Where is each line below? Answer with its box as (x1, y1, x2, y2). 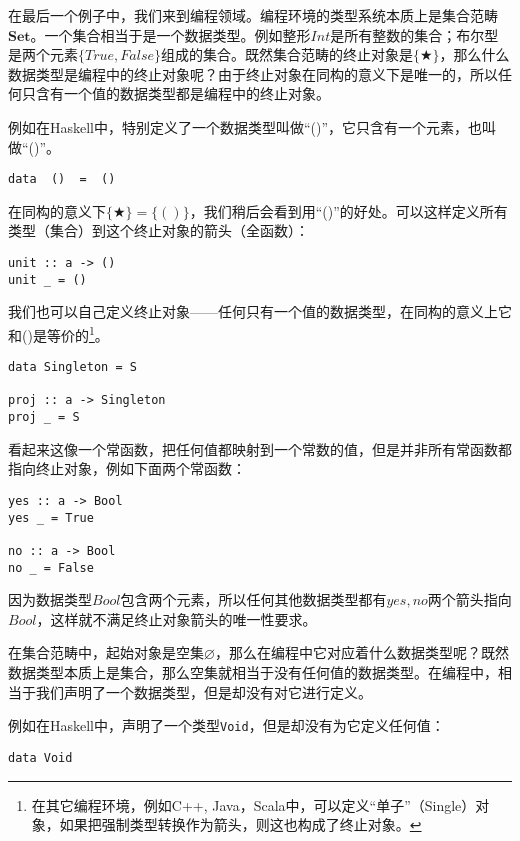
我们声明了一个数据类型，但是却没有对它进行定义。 (35, 681, 372, 702)
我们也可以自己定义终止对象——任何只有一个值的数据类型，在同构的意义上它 (8, 301, 512, 322)
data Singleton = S (8, 360, 137, 375)
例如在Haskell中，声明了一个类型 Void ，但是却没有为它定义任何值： (8, 715, 445, 736)
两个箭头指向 (427, 589, 512, 610)
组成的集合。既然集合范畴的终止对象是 (161, 44, 414, 65)
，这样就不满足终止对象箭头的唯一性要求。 (36, 608, 317, 629)
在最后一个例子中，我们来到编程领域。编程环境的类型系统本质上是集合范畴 (8, 5, 498, 25)
